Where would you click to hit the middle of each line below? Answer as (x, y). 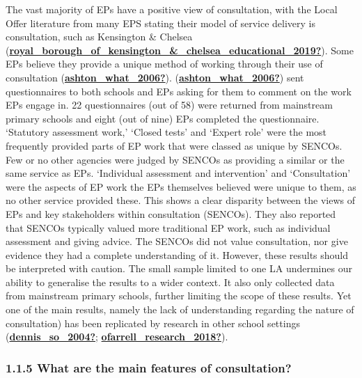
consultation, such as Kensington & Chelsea (99, 37)
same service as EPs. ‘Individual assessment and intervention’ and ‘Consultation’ (178, 173)
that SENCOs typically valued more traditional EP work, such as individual (168, 227)
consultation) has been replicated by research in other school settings (153, 323)
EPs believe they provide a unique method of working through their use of (164, 64)
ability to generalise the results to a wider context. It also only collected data (170, 282)
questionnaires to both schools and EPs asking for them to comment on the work (179, 91)
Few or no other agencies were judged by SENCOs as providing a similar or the (175, 159)
